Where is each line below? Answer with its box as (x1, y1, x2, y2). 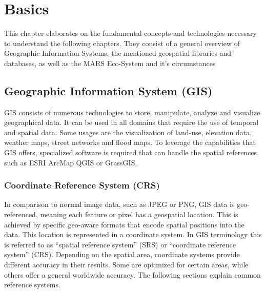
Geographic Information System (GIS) (4, 82, 213, 98)
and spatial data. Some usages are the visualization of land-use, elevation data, (4, 127, 252, 137)
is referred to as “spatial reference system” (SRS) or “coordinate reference (4, 239, 236, 249)
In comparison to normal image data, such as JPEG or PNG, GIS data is (4, 199, 235, 210)
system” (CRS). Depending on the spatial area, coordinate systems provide (4, 249, 240, 260)
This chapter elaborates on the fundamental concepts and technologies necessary (4, 28, 257, 38)
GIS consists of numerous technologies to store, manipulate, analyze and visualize (4, 107, 260, 117)
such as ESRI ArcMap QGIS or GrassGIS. (4, 157, 137, 168)
